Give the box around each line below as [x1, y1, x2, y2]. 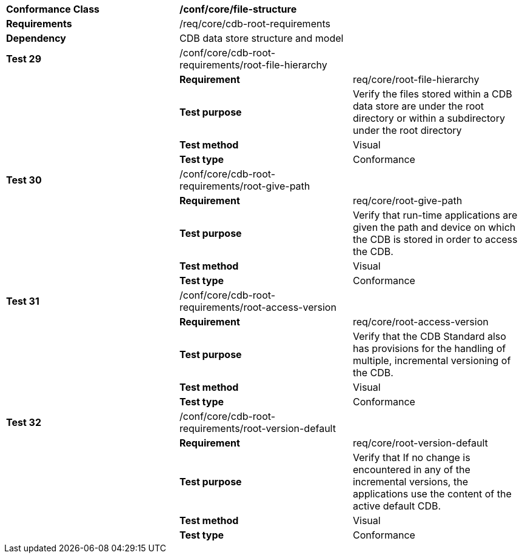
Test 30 [6, 174, 42, 186]
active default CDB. [352, 500, 441, 512]
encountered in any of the [352, 463, 470, 476]
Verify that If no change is [352, 451, 470, 463]
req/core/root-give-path [352, 194, 463, 207]
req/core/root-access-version [352, 316, 489, 328]
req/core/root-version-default [352, 437, 488, 449]
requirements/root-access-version [179, 301, 336, 313]
